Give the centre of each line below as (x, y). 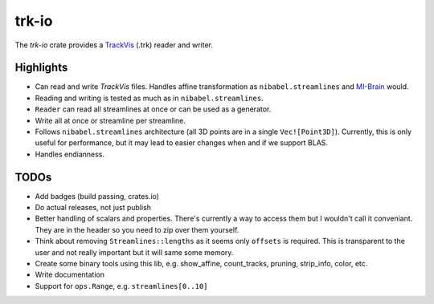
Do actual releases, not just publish (93, 208)
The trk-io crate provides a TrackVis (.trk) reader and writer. (114, 45)
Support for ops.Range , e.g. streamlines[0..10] (121, 286)
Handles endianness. (70, 154)
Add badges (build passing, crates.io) (97, 196)
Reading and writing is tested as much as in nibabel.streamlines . (149, 98)
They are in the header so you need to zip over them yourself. (137, 229)
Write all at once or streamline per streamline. (111, 120)
